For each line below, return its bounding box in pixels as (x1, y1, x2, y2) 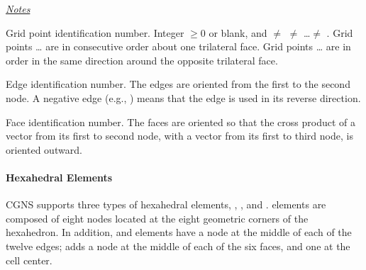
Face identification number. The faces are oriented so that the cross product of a (6, 114, 356, 129)
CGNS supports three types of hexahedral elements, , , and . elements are (6, 197, 326, 212)
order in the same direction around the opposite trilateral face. (6, 52, 278, 67)
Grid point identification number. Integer (6, 25, 184, 40)
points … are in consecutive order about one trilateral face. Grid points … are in (6, 39, 351, 54)
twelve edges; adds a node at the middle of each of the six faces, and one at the (6, 238, 350, 253)
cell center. (6, 252, 52, 267)
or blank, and (209, 25, 267, 40)
